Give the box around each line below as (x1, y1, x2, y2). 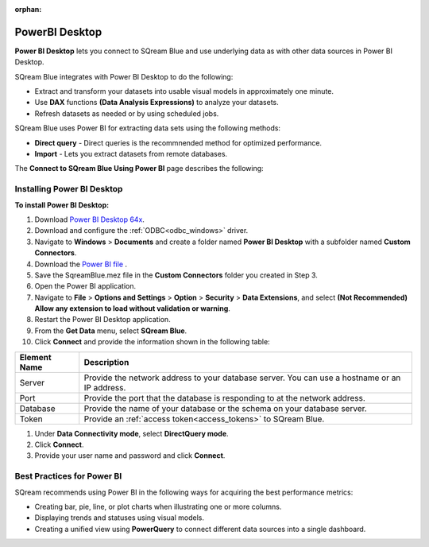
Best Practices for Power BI (14, 471, 122, 482)
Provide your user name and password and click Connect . (34, 451, 226, 460)
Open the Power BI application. (34, 281, 137, 291)
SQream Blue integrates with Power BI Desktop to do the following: (14, 72, 234, 81)
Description (83, 356, 129, 367)
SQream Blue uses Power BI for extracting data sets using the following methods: (14, 123, 281, 133)
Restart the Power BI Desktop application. (34, 315, 171, 324)
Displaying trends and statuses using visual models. (34, 513, 204, 522)
